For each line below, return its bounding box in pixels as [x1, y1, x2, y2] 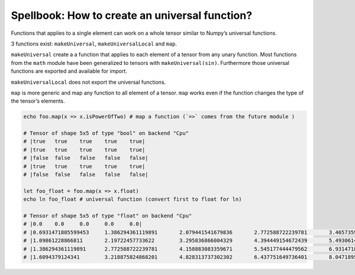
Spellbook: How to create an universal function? [11, 9, 253, 22]
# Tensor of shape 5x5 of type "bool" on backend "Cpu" [23, 130, 189, 137]
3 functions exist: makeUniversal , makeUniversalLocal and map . [11, 40, 177, 47]
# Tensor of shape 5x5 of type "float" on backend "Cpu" [23, 212, 192, 219]
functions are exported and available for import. [11, 68, 127, 75]
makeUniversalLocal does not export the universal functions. [11, 78, 166, 86]
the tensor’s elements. [11, 97, 65, 104]
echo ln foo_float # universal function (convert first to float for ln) [23, 196, 242, 203]
